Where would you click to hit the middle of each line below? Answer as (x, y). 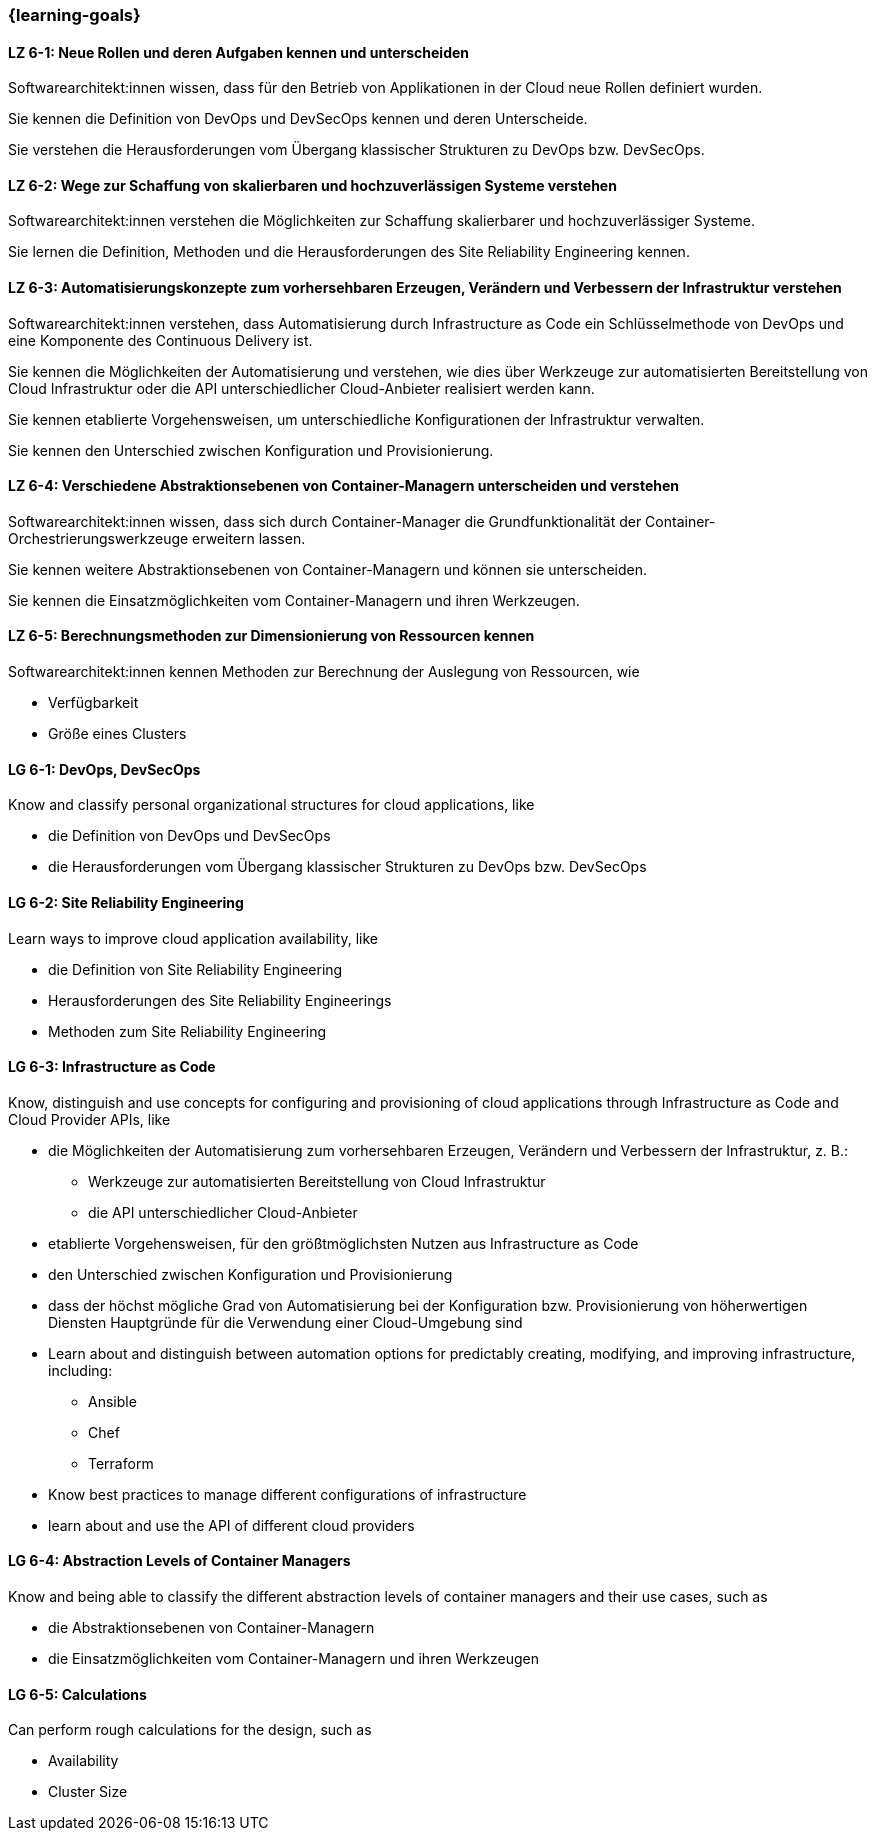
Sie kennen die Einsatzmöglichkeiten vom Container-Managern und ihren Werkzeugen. (294, 600)
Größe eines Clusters (117, 734)
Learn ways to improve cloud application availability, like (193, 938)
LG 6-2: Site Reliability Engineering (126, 902)
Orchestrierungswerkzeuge (98, 538)
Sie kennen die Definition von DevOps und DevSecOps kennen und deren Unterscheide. (298, 119)
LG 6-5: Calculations (77, 1694)
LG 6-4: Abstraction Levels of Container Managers (179, 1561)
